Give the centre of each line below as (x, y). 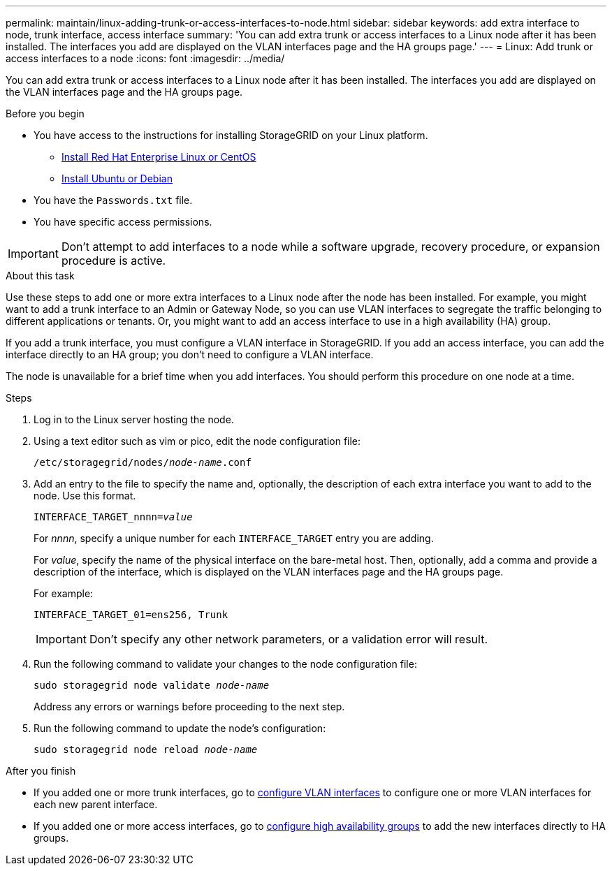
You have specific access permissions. (123, 222)
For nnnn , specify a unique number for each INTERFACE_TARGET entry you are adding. (234, 538)
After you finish (41, 771)
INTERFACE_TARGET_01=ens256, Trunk (131, 615)
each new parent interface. (96, 804)
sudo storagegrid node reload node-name (146, 749)
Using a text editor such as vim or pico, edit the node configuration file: (197, 441)
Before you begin (45, 114)
